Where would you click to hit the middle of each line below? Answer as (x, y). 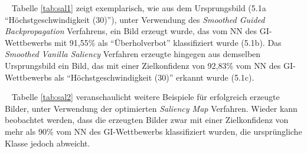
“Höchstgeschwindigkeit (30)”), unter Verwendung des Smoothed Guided (135, 19)
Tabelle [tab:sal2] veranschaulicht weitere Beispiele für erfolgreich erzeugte (146, 97)
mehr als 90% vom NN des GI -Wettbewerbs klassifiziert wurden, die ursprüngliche (153, 131)
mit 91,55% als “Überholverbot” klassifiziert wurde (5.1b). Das (168, 42)
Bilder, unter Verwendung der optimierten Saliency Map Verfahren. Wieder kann (151, 108)
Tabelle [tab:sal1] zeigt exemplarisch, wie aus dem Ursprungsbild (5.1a (139, 8)
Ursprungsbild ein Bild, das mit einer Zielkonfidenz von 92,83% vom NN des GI (149, 65)
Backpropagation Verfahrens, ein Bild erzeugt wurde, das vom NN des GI (137, 31)
